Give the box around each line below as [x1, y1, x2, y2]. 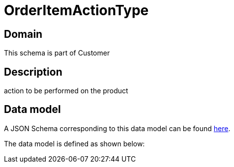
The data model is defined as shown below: [4, 139, 145, 148]
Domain [4, 28, 43, 40]
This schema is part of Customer [4, 49, 110, 57]
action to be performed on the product [4, 86, 128, 95]
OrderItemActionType [4, 2, 149, 19]
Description [4, 65, 62, 78]
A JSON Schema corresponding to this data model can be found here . [4, 124, 231, 133]
